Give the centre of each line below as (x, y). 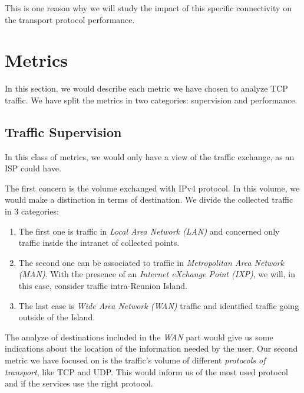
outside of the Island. (57, 317)
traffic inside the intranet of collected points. (99, 243)
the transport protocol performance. (70, 19)
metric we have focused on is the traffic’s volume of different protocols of (135, 360)
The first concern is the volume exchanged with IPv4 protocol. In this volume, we (152, 188)
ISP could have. (33, 168)
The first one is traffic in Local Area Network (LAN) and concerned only (149, 231)
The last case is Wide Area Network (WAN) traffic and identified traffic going (159, 305)
